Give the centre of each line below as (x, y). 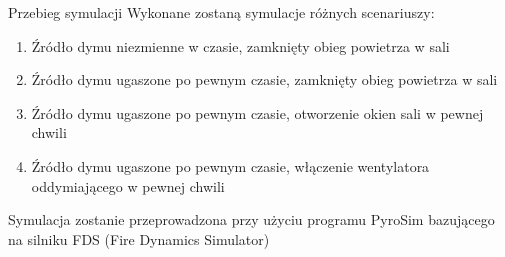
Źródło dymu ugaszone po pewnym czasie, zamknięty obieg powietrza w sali (264, 79)
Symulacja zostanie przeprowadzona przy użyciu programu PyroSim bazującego (251, 219)
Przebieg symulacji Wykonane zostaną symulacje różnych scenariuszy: (221, 12)
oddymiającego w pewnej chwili (128, 185)
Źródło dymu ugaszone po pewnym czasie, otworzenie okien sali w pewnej (257, 112)
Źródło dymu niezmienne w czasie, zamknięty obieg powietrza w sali (240, 45)
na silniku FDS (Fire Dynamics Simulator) (139, 238)
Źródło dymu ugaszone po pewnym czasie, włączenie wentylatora (230, 165)
